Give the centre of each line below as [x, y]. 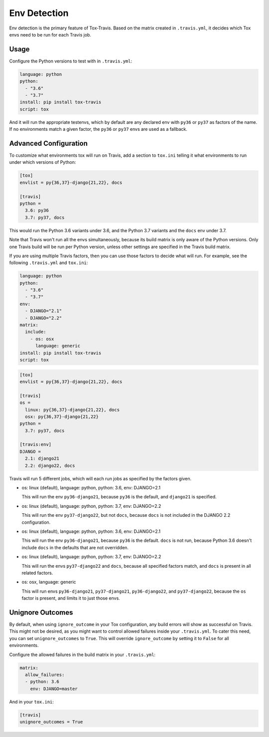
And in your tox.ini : [32, 702]
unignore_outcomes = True [51, 722]
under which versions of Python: [43, 162]
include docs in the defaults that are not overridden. [75, 547]
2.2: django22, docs [50, 465]
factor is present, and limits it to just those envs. [71, 598]
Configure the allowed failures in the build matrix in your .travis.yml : [82, 655]
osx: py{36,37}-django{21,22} [62, 416]
